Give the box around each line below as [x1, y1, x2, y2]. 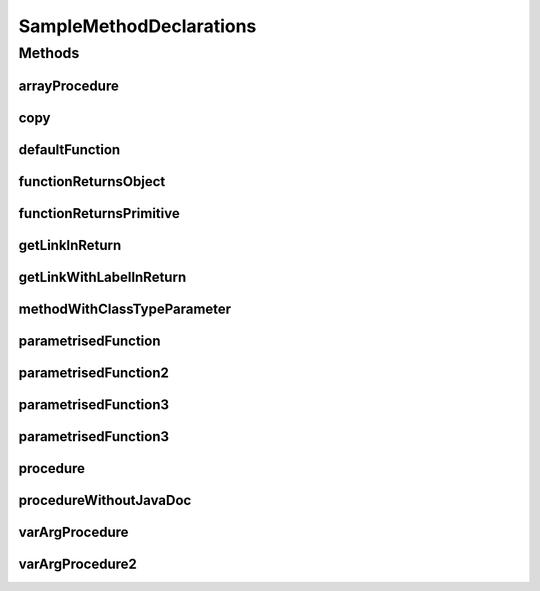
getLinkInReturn [18, 236, 122, 254]
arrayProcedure [18, 77, 119, 94]
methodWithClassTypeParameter [18, 300, 232, 317]
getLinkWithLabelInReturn [18, 268, 187, 285]
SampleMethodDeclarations [18, 15, 257, 37]
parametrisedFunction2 [18, 364, 169, 381]
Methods [18, 44, 80, 62]
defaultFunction [18, 141, 121, 158]
